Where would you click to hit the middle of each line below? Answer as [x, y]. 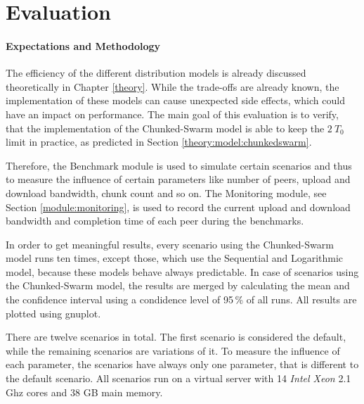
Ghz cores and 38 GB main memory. [84, 392]
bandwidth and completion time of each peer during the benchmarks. [155, 221]
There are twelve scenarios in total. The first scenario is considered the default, [176, 337]
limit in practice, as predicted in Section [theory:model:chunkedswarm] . [159, 142]
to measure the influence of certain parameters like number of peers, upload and [178, 179]
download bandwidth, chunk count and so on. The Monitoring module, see [166, 192]
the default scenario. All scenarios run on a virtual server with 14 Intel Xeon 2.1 [178, 378]
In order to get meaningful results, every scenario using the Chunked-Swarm [170, 244]
